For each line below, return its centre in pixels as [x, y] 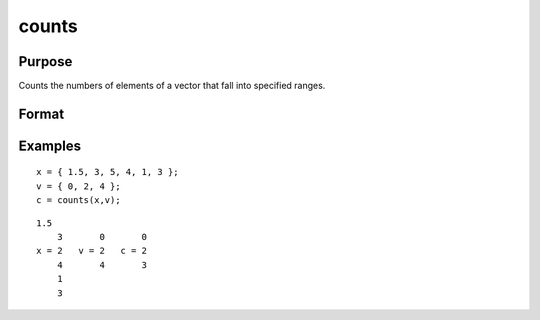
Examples [50, 145]
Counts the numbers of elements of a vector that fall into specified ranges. [172, 86]
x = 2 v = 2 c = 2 [92, 251]
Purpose [45, 61]
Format [41, 113]
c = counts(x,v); [78, 200]
